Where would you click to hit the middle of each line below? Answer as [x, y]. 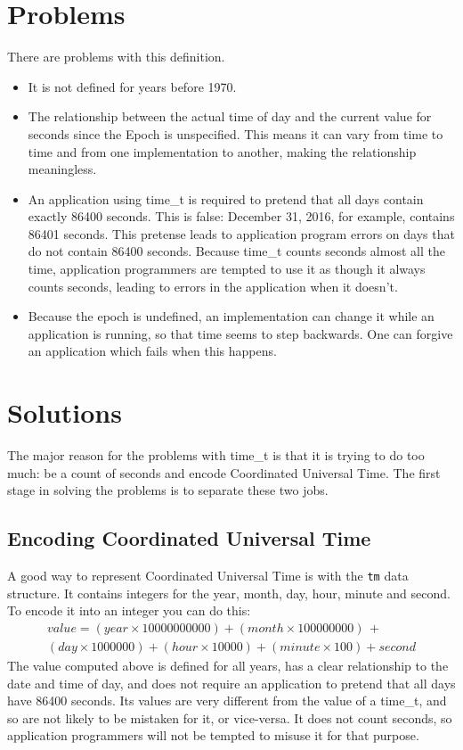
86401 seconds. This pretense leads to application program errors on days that [241, 233]
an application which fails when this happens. [152, 351]
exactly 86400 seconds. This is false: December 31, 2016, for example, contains [241, 216]
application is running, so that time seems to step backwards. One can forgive [240, 333]
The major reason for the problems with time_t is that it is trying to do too [216, 455]
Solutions [65, 412]
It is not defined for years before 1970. [132, 86]
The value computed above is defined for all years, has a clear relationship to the [228, 666]
